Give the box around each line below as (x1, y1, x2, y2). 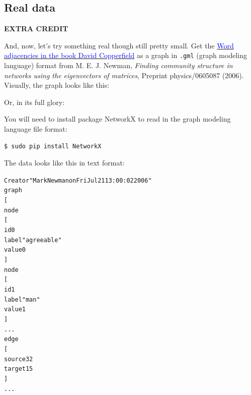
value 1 (4, 306, 26, 313)
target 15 (4, 365, 33, 373)
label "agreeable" (4, 236, 62, 244)
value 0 (4, 246, 26, 254)
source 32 (4, 355, 33, 363)
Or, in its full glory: (4, 96, 64, 107)
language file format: (4, 124, 67, 134)
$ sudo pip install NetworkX (4, 142, 102, 150)
